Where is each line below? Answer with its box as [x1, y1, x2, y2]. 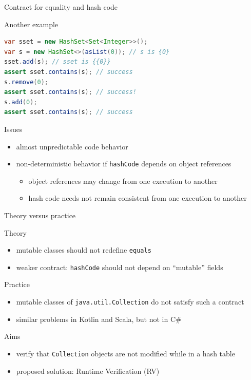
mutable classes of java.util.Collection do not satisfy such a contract [16, 296, 244, 307]
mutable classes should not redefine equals [16, 244, 151, 255]
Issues [4, 123, 23, 134]
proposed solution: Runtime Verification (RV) [16, 365, 160, 376]
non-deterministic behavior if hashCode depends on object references [16, 158, 231, 169]
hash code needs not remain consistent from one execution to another [28, 193, 247, 203]
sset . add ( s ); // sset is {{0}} [4, 58, 111, 66]
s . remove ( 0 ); [4, 78, 48, 86]
